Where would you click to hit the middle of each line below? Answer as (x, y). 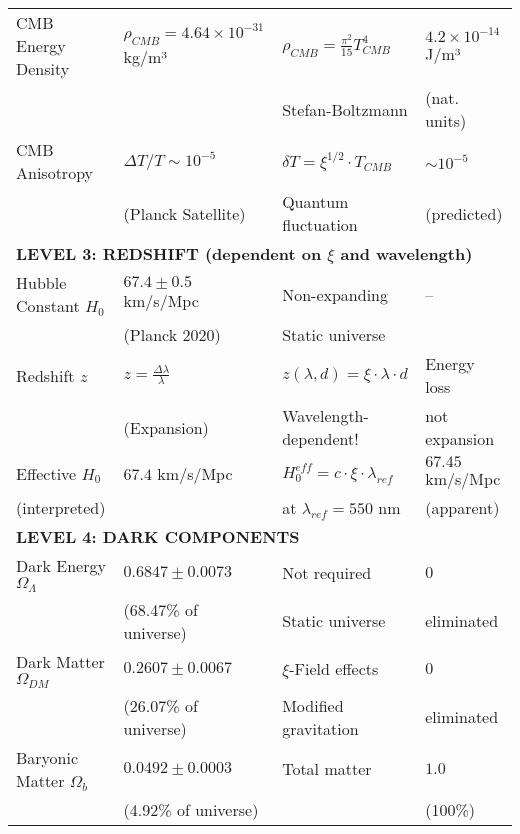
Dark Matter (60, 661)
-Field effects (334, 669)
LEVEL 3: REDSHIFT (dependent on (169, 253)
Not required (327, 573)
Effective (46, 473)
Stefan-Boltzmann (345, 109)
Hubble (41, 282)
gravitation (320, 728)
